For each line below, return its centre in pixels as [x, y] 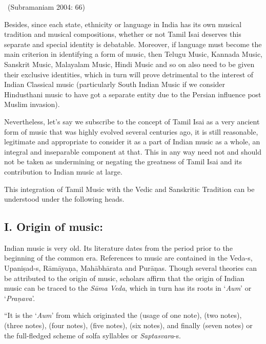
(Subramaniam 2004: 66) [46, 7]
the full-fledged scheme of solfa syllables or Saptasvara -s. [93, 335]
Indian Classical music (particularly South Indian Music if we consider [115, 84]
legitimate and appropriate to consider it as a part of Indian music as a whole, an [132, 142]
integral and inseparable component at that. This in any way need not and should [133, 151]
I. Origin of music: [54, 227]
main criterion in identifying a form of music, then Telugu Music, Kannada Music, [134, 54]
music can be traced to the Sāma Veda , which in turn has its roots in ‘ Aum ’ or [128, 288]
